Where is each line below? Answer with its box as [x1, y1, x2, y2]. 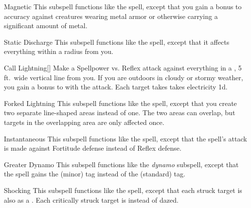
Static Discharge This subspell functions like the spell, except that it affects [4, 36, 230, 47]
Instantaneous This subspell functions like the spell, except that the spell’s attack [4, 133, 247, 143]
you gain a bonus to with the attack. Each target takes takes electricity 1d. [4, 82, 228, 92]
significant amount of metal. [4, 20, 88, 31]
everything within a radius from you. [4, 46, 114, 56]
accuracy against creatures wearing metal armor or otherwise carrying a [4, 11, 218, 21]
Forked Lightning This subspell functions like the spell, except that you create [4, 98, 237, 108]
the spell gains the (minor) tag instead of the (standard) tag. [4, 169, 185, 179]
